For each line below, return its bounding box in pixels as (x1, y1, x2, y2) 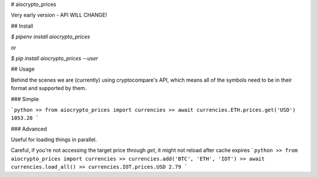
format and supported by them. (11, 85, 87, 92)
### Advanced (11, 125, 47, 132)
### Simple (11, 95, 39, 102)
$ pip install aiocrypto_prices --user (11, 55, 98, 62)
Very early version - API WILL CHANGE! (11, 12, 107, 19)
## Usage (11, 65, 35, 73)
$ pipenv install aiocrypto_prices (11, 33, 90, 41)
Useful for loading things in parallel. (11, 136, 97, 143)
